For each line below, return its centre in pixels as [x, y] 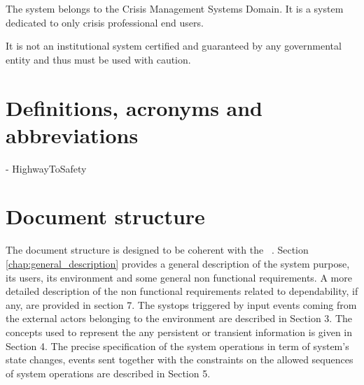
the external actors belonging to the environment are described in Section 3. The [179, 318]
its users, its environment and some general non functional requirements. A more [179, 277]
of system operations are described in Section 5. [108, 373]
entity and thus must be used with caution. [98, 59]
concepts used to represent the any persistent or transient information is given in [179, 332]
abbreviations [72, 135]
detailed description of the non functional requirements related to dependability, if [182, 291]
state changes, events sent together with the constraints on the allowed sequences [180, 359]
